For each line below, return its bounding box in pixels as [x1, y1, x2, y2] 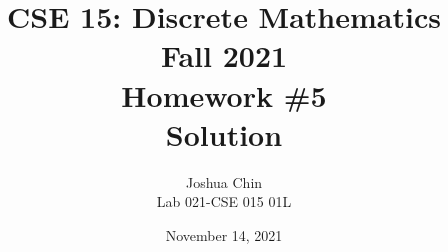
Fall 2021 [160, 35, 288, 76]
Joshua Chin [185, 171, 263, 192]
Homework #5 [121, 74, 327, 115]
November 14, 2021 [165, 224, 283, 245]
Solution [165, 113, 283, 154]
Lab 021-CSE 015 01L [156, 191, 292, 212]
